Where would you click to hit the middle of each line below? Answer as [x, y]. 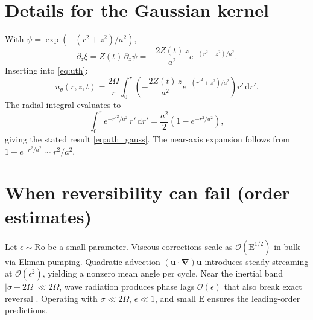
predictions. [26, 310]
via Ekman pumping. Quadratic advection [83, 261]
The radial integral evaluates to [63, 105]
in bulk [287, 246]
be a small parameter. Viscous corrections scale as [140, 246]
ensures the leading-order [254, 298]
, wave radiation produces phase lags [127, 286]
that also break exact [263, 286]
